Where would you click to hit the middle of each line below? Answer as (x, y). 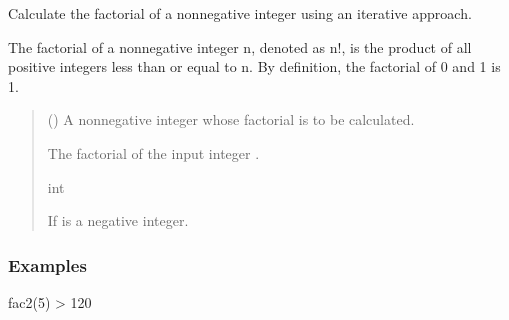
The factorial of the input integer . (153, 152)
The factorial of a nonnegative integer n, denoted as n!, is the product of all (240, 46)
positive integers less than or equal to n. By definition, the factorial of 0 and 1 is (254, 66)
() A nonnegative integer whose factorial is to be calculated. (231, 119)
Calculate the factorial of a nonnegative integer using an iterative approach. (240, 13)
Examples (47, 264)
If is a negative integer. (118, 220)
